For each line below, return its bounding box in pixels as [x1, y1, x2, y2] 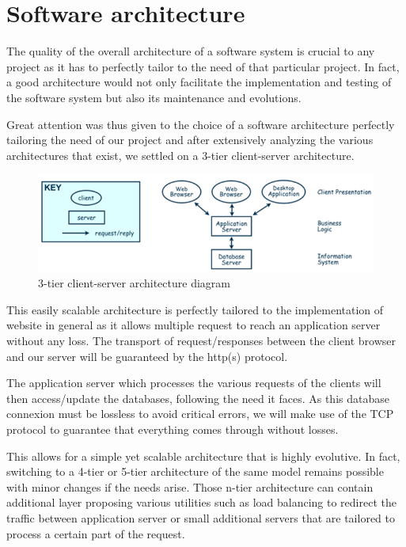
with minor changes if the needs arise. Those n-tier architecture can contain [6, 478, 374, 495]
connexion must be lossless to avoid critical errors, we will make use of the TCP [6, 405, 394, 422]
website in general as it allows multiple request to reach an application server [6, 317, 381, 333]
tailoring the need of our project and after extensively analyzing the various [6, 131, 374, 148]
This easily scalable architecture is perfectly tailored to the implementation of [6, 301, 384, 317]
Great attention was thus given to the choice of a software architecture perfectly [6, 116, 395, 132]
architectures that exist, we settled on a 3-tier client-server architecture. [6, 146, 355, 163]
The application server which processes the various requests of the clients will [6, 374, 381, 391]
